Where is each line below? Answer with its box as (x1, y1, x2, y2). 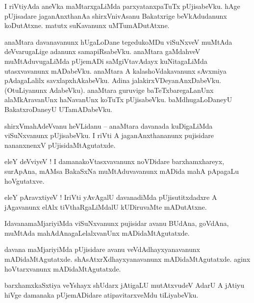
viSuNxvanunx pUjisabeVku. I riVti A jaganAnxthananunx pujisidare (4, 130, 214, 140)
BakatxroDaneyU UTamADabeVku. (4, 104, 112, 114)
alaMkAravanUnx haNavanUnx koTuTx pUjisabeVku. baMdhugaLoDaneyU (4, 94, 232, 105)
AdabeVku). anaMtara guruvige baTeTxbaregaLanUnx (49, 84, 214, 95)
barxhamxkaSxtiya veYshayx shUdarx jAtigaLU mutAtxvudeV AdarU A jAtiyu (4, 280, 244, 290)
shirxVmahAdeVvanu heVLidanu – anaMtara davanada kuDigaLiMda (4, 120, 213, 131)
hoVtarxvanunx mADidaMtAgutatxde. (4, 263, 121, 274)
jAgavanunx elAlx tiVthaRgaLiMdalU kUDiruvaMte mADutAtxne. (4, 201, 207, 212)
